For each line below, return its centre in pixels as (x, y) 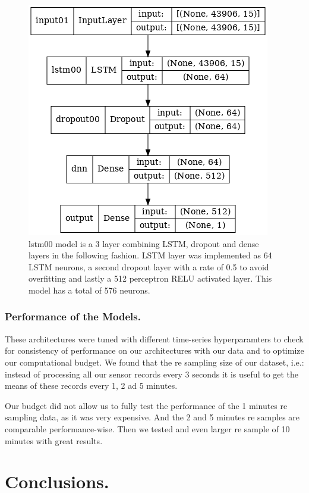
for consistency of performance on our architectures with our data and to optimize (154, 350)
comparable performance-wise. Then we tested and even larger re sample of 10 (147, 428)
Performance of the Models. (73, 316)
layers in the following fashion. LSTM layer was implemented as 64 (150, 255)
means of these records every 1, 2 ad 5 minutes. (91, 386)
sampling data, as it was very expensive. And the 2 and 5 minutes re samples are (152, 417)
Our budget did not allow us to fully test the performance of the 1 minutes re (146, 405)
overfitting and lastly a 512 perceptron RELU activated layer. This (150, 278)
